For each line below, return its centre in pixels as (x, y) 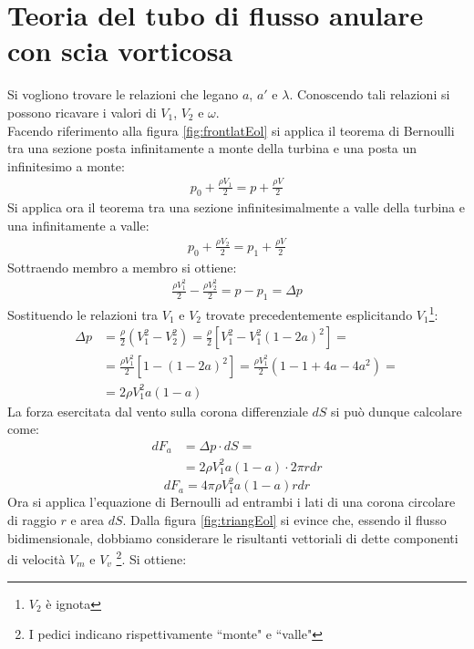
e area (87, 520)
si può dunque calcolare (397, 411)
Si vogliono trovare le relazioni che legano (123, 94)
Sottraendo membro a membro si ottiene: (122, 267)
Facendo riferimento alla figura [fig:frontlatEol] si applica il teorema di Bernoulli (231, 130)
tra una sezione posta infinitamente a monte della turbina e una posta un (212, 148)
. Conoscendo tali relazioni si (370, 94)
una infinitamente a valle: (78, 226)
